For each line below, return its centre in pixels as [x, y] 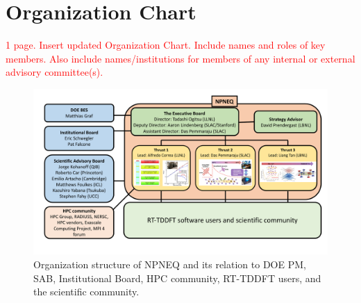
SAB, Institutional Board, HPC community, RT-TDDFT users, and [177, 278]
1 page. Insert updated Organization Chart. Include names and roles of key [166, 45]
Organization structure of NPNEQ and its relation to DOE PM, [170, 264]
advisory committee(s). [54, 72]
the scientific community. [86, 292]
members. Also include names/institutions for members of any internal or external [180, 58]
